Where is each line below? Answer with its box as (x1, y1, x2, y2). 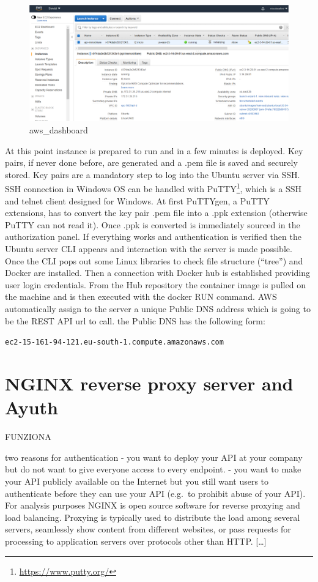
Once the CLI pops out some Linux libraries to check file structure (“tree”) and (5, 254, 303, 267)
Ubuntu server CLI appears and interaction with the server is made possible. (5, 242, 292, 255)
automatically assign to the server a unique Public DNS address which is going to (5, 302, 311, 315)
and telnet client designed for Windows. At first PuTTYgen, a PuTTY (5, 194, 270, 207)
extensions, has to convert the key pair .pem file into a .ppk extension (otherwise (5, 206, 308, 219)
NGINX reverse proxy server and (5, 371, 294, 396)
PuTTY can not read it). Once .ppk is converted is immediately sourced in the (5, 218, 300, 231)
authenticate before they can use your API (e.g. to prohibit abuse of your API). (5, 487, 306, 499)
